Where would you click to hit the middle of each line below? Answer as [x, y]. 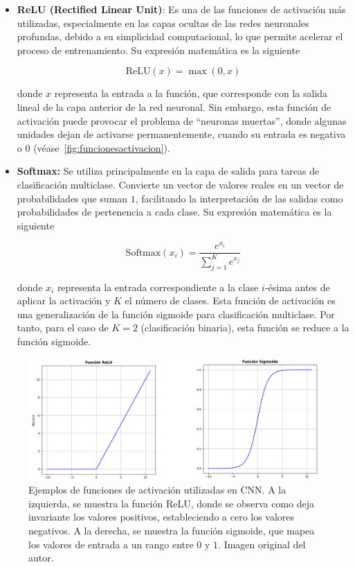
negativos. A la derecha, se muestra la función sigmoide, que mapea [172, 530]
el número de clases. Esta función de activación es [230, 300]
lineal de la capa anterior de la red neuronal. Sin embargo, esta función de [174, 106]
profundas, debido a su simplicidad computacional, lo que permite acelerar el [180, 36]
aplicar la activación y [64, 300]
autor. [41, 558]
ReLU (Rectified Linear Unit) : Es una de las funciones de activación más [181, 9]
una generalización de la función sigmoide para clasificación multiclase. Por [176, 314]
